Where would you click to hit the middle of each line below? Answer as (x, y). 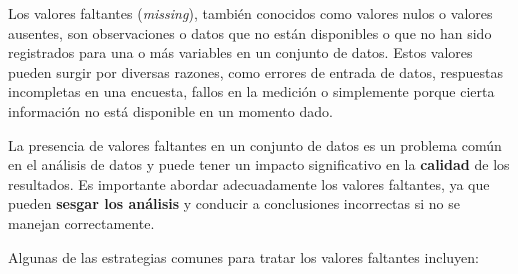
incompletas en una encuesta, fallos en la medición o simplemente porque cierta (251, 91)
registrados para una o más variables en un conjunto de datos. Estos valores (240, 52)
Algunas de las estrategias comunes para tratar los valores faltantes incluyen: (243, 256)
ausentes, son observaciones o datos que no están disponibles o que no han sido (250, 32)
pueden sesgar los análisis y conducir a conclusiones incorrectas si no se (234, 203)
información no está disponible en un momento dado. (170, 110)
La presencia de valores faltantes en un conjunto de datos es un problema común (255, 144)
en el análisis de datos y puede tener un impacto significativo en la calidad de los (259, 164)
